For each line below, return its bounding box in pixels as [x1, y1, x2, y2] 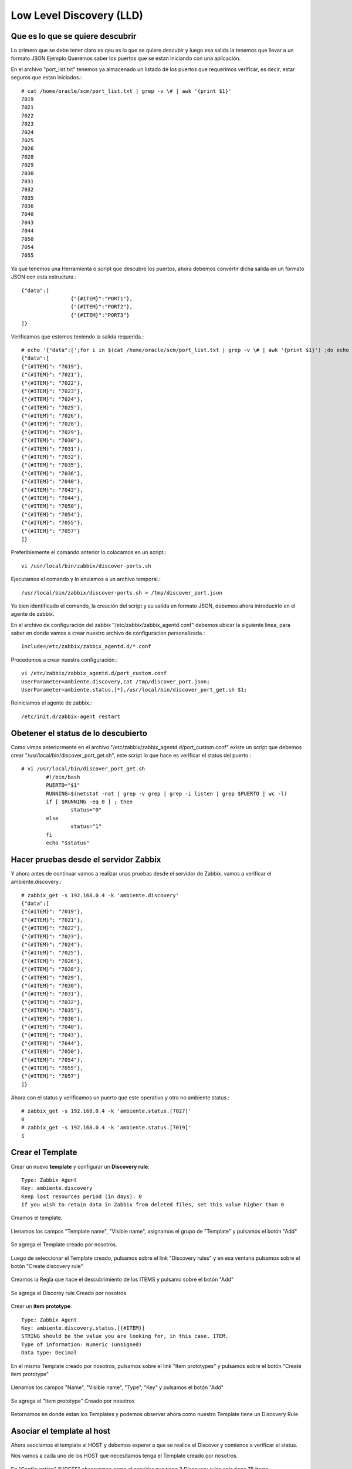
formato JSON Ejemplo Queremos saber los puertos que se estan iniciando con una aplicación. [11, 55, 241, 62]
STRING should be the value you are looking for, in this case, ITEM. [21, 1333, 229, 1340]
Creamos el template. [11, 1214, 63, 1222]
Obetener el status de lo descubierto [11, 728, 148, 738]
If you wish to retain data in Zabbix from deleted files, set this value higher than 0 [21, 1202, 285, 1208]
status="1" [70, 823, 102, 830]
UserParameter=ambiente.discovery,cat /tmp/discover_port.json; [21, 678, 211, 685]
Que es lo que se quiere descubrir [11, 31, 137, 41]
